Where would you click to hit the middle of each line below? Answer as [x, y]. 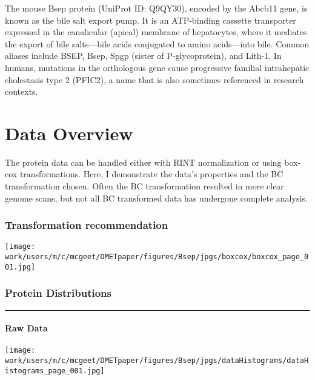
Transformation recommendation [87, 225]
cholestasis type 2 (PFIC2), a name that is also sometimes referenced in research [154, 79]
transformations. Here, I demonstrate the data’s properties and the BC [151, 174]
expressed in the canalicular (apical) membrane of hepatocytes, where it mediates [156, 32]
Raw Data [26, 328]
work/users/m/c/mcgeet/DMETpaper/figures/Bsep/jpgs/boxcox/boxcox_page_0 [157, 257]
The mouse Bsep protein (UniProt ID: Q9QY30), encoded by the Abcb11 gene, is [156, 8]
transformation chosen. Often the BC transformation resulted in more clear [144, 186]
